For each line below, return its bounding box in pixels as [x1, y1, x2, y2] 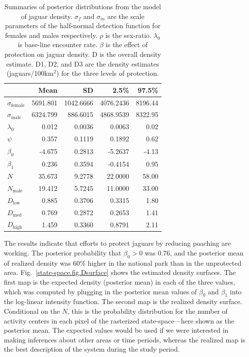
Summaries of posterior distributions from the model [4, 1, 161, 11]
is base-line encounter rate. [17, 39, 98, 50]
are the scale [107, 11, 145, 21]
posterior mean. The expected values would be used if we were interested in [4, 325, 229, 335]
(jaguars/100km [6, 68, 54, 78]
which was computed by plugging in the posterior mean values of [4, 286, 197, 296]
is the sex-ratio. [105, 30, 151, 40]
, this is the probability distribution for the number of [67, 306, 228, 316]
